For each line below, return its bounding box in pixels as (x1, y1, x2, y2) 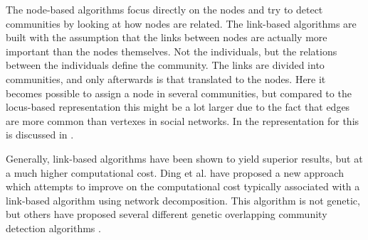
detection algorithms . (6, 220, 101, 235)
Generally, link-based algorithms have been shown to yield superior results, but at (6, 151, 363, 165)
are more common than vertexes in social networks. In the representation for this (6, 113, 359, 128)
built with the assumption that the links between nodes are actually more (6, 30, 327, 45)
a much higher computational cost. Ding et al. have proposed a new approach (6, 165, 344, 180)
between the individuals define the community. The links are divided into (6, 58, 325, 72)
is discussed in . (6, 127, 74, 142)
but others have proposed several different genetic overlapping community (6, 207, 327, 222)
